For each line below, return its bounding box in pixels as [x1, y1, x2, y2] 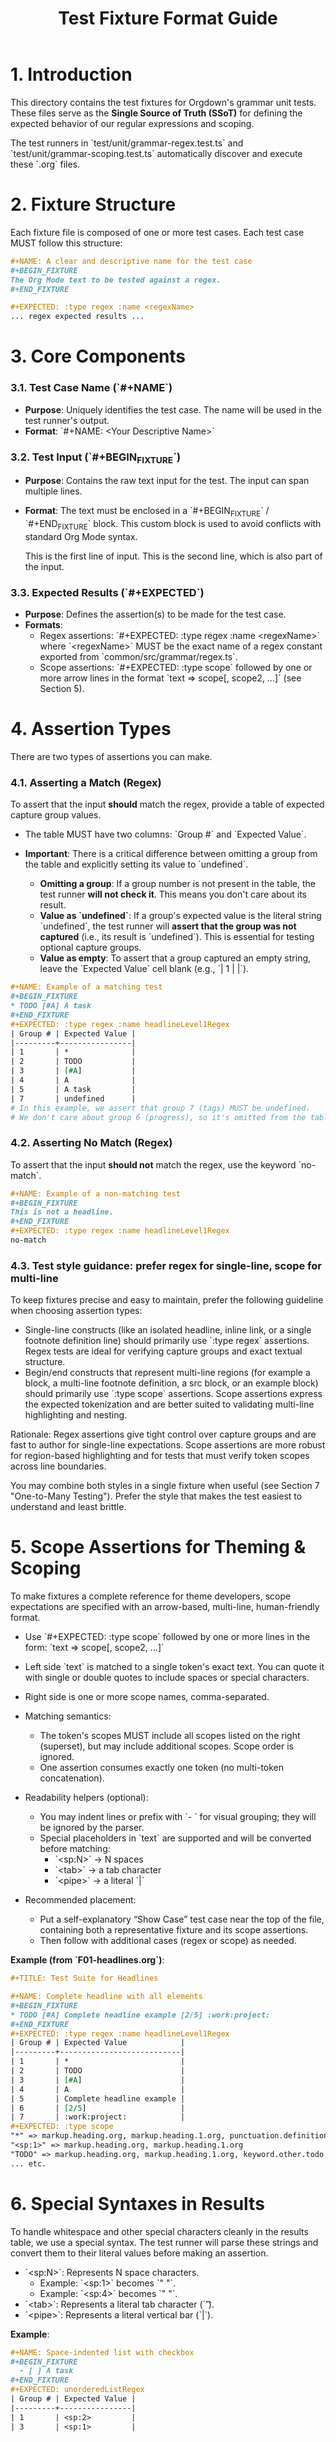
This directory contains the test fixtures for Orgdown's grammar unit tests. [10, 96, 317, 108]
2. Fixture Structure [10, 193, 177, 216]
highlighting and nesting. [24, 1409, 128, 1421]
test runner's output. [24, 414, 110, 426]
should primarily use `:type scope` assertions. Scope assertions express [24, 1388, 323, 1400]
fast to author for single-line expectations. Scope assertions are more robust [10, 1439, 326, 1451]
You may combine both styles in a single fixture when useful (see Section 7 [10, 1480, 320, 1492]
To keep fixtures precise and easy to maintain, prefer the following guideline [10, 1294, 324, 1306]
